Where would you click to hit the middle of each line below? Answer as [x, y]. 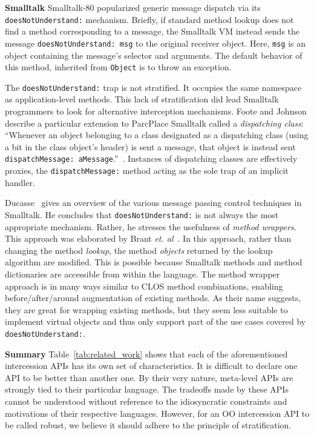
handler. [20, 182]
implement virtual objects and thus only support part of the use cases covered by [155, 321]
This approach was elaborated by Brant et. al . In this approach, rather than [148, 238]
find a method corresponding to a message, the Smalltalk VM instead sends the [152, 31]
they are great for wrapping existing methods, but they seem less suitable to [146, 309]
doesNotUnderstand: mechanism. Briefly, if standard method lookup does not [149, 19]
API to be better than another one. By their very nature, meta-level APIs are [149, 377]
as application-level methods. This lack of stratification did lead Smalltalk [142, 99]
